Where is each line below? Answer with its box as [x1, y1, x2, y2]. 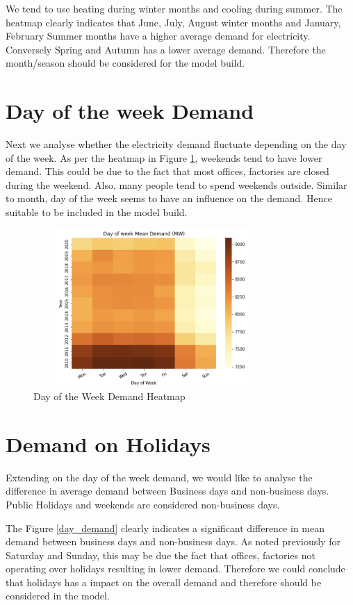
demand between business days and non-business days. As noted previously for [6, 534, 340, 549]
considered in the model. [6, 588, 110, 603]
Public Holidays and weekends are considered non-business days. [6, 497, 280, 511]
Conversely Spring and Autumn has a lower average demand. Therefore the [6, 42, 326, 56]
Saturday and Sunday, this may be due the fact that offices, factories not [6, 547, 315, 562]
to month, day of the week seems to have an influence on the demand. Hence [6, 191, 332, 206]
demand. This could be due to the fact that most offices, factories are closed [6, 164, 329, 179]
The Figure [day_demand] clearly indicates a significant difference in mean [6, 520, 325, 535]
